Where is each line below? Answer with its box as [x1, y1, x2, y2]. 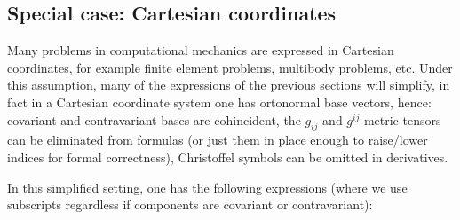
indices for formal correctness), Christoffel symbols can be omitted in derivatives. [7, 147, 448, 166]
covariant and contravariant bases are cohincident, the [7, 110, 301, 129]
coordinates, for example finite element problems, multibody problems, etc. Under [7, 58, 453, 76]
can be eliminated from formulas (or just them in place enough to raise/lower [7, 130, 428, 149]
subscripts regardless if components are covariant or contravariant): [7, 195, 373, 214]
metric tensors [363, 110, 441, 129]
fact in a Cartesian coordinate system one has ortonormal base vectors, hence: [7, 92, 432, 111]
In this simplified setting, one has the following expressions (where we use [7, 177, 408, 196]
